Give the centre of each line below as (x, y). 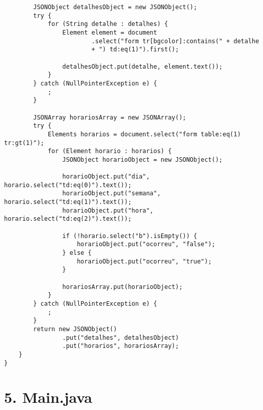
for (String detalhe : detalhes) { (108, 24)
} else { (77, 253)
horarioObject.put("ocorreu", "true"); (144, 261)
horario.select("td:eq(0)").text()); (68, 185)
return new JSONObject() (75, 329)
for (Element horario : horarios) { (110, 151)
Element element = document (110, 32)
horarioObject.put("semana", (111, 194)
